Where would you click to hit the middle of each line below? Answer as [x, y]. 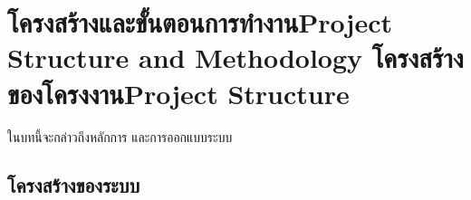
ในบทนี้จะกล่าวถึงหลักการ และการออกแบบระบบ [120, 136]
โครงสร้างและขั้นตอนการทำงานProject [200, 22]
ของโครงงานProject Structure [178, 93]
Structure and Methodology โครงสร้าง [235, 57]
